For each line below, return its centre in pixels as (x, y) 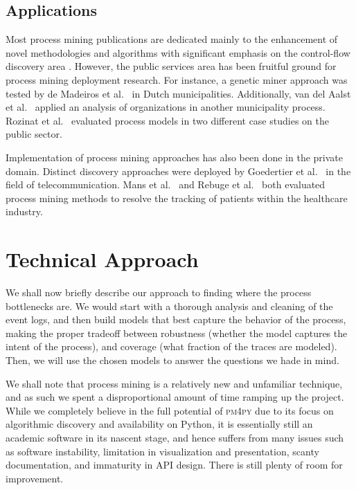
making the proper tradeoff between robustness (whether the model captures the (177, 333)
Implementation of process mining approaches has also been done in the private (174, 157)
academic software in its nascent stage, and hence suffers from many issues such (175, 437)
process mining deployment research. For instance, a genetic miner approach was (177, 79)
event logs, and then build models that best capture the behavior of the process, (176, 319)
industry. (24, 211)
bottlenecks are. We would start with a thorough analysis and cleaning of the (169, 306)
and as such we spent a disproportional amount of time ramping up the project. (175, 397)
